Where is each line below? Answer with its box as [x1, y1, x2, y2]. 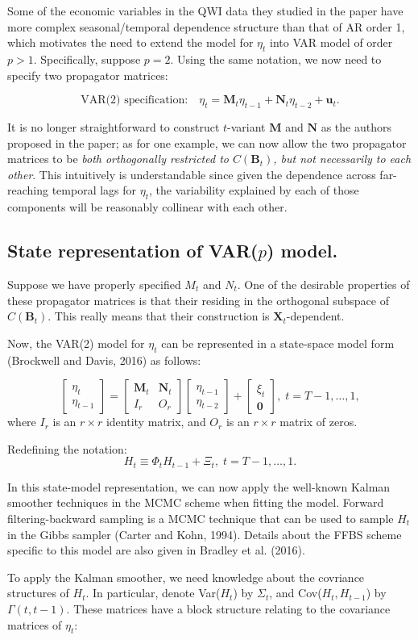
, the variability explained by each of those [149, 182, 359, 199]
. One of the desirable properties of [237, 275, 410, 292]
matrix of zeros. [279, 413, 358, 430]
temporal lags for [52, 182, 137, 199]
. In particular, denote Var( [85, 584, 221, 601]
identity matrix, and [106, 413, 206, 430]
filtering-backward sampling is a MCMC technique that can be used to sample [7, 509, 394, 526]
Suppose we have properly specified [7, 275, 181, 292]
